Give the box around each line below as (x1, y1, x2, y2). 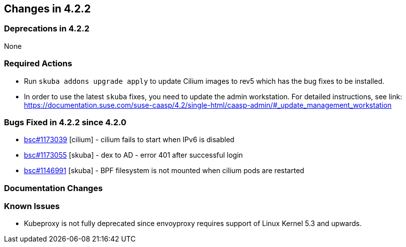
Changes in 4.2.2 (4, 2, 91, 15)
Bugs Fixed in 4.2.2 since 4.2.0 (4, 117, 127, 127)
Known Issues (4, 201, 60, 212)
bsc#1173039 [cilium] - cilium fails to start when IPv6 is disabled (24, 135, 234, 144)
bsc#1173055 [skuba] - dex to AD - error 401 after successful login (24, 151, 243, 160)
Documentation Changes (4, 183, 103, 193)
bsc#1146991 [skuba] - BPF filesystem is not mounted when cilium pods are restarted (24, 166, 304, 175)
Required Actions (4, 58, 72, 69)
